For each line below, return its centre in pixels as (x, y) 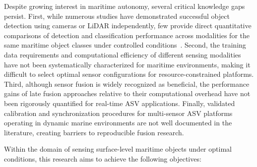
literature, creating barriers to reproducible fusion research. (94, 132)
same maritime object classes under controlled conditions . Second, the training (125, 45)
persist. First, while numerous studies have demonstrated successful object (117, 16)
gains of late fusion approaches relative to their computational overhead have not (127, 93)
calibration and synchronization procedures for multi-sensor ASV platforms (118, 113)
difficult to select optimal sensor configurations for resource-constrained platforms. (129, 74)
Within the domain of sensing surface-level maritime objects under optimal (118, 149)
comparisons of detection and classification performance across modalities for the (127, 35)
